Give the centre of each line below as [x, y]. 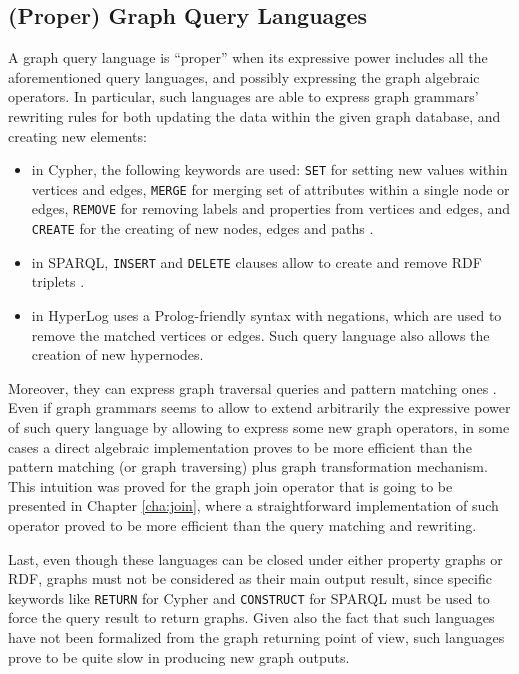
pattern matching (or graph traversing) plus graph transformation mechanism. [248, 466]
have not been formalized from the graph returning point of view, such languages [256, 637]
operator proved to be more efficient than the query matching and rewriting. [242, 524]
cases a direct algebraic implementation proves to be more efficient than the [240, 446]
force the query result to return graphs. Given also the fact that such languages [251, 617]
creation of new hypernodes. [117, 354]
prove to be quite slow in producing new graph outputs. [179, 656]
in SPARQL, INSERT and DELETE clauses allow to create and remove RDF [256, 261]
